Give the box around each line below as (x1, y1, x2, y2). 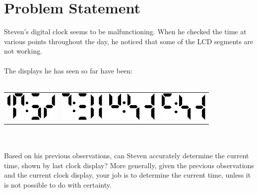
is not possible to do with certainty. (4, 179, 112, 190)
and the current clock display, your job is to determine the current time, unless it (4, 170, 251, 180)
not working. (4, 46, 43, 56)
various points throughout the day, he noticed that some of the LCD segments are (4, 36, 254, 46)
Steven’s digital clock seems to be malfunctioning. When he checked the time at (4, 26, 247, 37)
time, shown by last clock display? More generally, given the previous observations (4, 160, 254, 170)
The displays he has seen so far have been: (4, 65, 132, 75)
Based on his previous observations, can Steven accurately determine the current (4, 150, 249, 161)
